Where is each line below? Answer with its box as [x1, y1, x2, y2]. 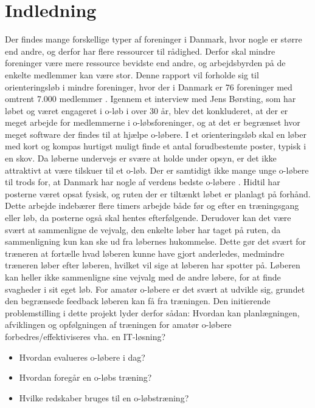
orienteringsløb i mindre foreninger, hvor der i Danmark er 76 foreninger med [5, 80, 292, 93]
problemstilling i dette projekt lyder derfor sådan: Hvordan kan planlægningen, [5, 306, 300, 319]
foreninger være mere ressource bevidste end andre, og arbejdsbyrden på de [5, 56, 286, 69]
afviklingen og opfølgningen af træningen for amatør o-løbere [5, 318, 232, 331]
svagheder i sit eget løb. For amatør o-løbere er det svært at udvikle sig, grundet [5, 282, 305, 295]
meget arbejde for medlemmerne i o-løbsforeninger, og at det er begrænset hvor [5, 116, 300, 129]
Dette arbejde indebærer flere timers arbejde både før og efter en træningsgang [5, 199, 299, 212]
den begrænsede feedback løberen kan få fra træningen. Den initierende [5, 294, 271, 307]
